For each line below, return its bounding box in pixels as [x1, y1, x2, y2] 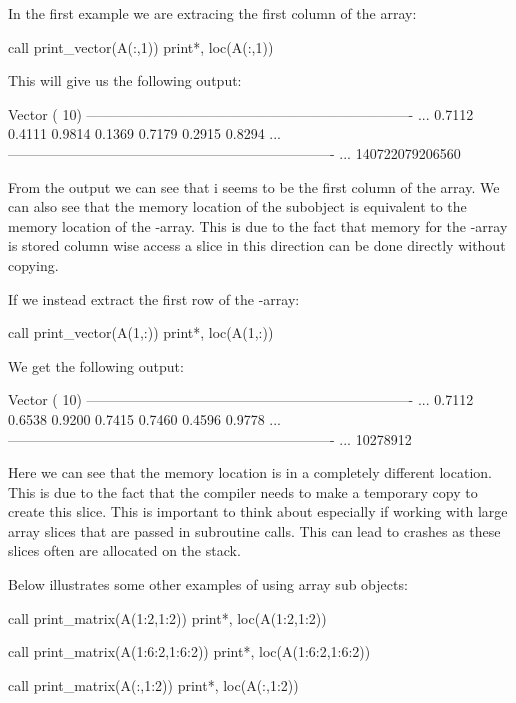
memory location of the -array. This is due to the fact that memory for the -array [8, 215, 508, 236]
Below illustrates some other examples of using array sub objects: [8, 574, 408, 595]
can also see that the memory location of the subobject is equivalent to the [8, 196, 467, 217]
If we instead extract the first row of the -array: [8, 288, 300, 309]
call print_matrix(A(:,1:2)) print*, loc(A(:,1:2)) [8, 674, 299, 695]
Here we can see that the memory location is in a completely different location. [8, 462, 492, 483]
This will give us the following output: [8, 70, 242, 91]
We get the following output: [8, 355, 184, 376]
